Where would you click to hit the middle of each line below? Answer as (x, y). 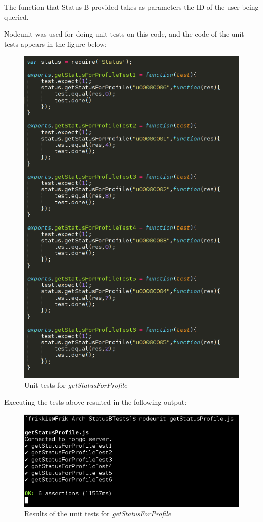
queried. (16, 17)
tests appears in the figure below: (55, 43)
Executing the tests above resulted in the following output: (96, 402)
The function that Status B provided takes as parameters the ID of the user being (131, 7)
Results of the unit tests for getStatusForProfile (98, 514)
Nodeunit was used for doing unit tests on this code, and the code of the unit (124, 34)
